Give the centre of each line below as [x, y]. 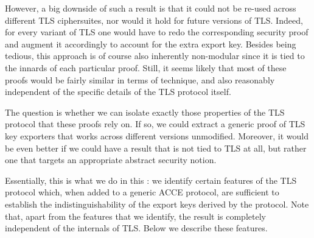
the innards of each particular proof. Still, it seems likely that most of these [146, 67]
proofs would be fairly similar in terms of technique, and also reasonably [140, 79]
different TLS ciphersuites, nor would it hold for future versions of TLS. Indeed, [154, 20]
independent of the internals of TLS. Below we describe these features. [136, 228]
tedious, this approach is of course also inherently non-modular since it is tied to [155, 56]
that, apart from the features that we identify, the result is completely [135, 216]
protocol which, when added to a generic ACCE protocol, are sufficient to [142, 192]
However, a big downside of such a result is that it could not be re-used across [151, 8]
